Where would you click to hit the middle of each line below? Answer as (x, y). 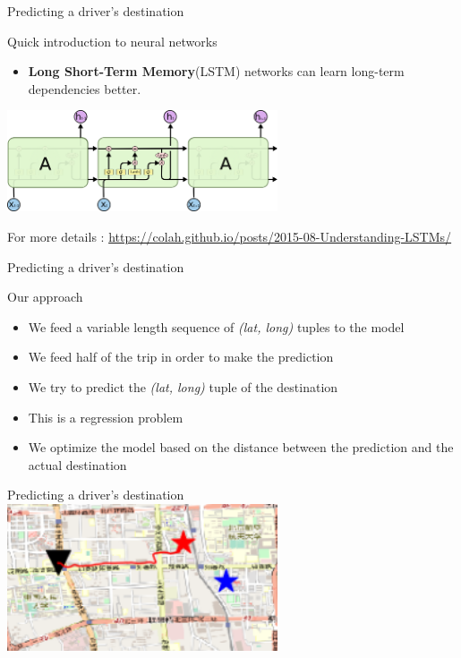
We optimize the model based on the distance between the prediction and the (241, 447)
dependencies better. (85, 88)
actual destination (77, 464)
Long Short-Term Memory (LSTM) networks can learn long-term (216, 71)
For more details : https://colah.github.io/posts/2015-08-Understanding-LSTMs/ (230, 236)
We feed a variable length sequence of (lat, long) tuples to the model (216, 326)
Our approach (45, 297)
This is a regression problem (106, 417)
